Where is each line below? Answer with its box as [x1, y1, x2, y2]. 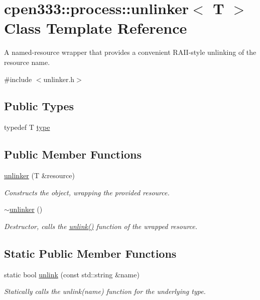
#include [4, 73, 32, 84]
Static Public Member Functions [4, 245, 177, 261]
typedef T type [4, 122, 50, 132]
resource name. [4, 56, 50, 67]
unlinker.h [43, 73, 75, 84]
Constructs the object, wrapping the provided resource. [4, 187, 170, 197]
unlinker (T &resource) [4, 170, 75, 181]
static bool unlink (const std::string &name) [4, 269, 140, 279]
